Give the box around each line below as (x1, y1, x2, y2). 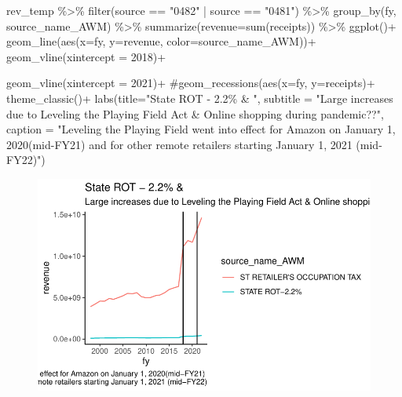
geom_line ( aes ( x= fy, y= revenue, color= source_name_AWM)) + (6, 33, 316, 49)
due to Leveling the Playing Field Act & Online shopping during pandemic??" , (6, 105, 384, 122)
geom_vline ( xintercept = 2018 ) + (6, 48, 166, 64)
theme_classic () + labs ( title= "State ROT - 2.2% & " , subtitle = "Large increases (6, 89, 393, 106)
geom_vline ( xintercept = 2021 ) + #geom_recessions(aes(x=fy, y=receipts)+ (6, 75, 375, 91)
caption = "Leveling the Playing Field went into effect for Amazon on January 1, (6, 121, 396, 137)
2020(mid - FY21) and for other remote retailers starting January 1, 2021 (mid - (6, 136, 382, 152)
